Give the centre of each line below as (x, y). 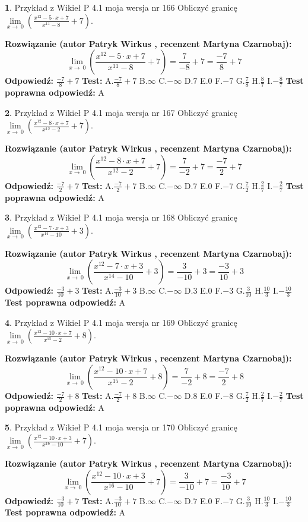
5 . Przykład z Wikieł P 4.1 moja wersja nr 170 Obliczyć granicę (121, 427)
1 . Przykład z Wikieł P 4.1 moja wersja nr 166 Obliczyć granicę (121, 7)
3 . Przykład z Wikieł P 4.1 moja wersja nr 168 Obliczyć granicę (121, 217)
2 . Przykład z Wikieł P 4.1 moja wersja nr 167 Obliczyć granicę (121, 112)
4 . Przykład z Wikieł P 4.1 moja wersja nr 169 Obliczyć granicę (121, 322)
